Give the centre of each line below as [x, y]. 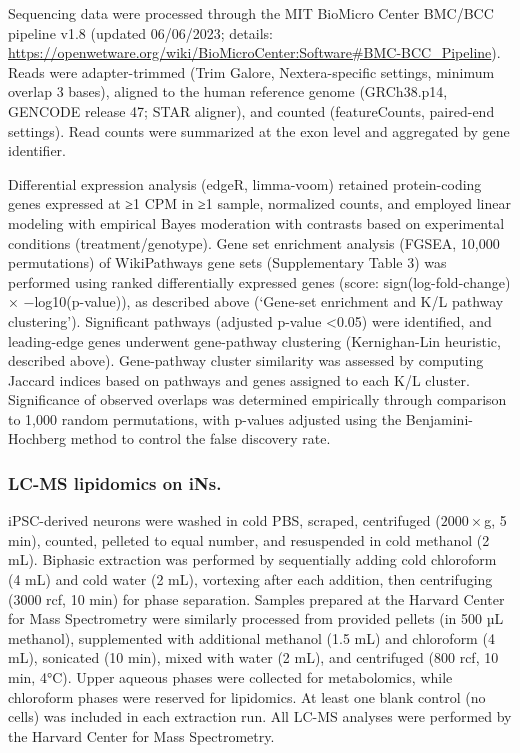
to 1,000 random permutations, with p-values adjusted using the [205, 418]
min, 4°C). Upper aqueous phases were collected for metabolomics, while [230, 677]
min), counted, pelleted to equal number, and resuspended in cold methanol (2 [249, 539]
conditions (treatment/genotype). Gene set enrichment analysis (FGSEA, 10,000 [254, 242]
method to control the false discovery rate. [200, 438]
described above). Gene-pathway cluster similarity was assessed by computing [246, 360]
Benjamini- [439, 418]
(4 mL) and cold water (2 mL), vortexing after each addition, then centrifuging [250, 579]
